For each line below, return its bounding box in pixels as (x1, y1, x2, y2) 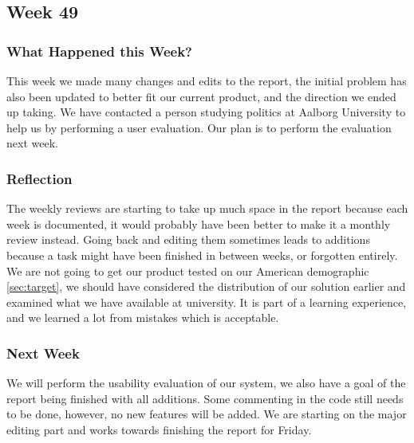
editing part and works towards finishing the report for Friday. (6, 421, 312, 437)
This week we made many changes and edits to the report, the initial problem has (6, 73, 407, 88)
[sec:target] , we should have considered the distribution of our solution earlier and (6, 278, 406, 295)
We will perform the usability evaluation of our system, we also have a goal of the (6, 374, 406, 391)
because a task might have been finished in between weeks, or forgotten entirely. (6, 246, 398, 263)
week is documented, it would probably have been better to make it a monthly (6, 215, 391, 232)
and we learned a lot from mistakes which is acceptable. (6, 309, 279, 326)
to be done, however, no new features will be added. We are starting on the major (6, 406, 407, 422)
